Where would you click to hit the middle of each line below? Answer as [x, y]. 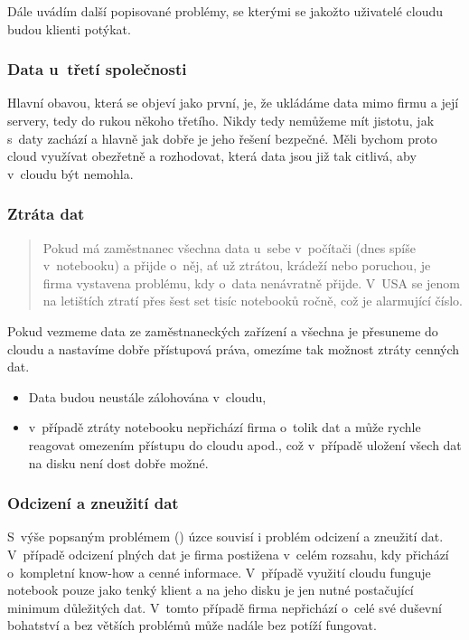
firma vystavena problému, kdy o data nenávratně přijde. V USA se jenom [251, 282]
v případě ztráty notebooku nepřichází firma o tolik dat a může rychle [225, 427]
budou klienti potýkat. [69, 28]
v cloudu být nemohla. [70, 173]
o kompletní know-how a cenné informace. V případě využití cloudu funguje [219, 572]
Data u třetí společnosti [97, 69]
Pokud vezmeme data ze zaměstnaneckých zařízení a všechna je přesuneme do [223, 330]
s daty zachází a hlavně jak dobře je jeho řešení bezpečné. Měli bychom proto [222, 138]
